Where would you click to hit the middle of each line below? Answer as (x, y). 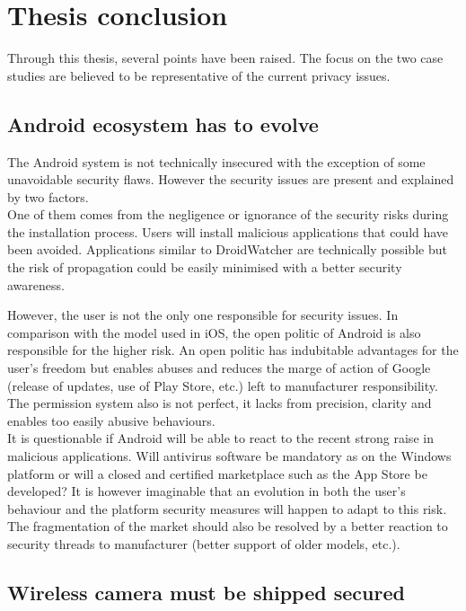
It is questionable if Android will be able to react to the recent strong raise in (220, 438)
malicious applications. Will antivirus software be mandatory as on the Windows (229, 456)
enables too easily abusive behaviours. (111, 420)
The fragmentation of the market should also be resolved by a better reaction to (228, 526)
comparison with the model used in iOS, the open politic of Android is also (214, 332)
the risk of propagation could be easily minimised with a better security (205, 267)
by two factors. (48, 196)
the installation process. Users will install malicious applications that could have (228, 231)
